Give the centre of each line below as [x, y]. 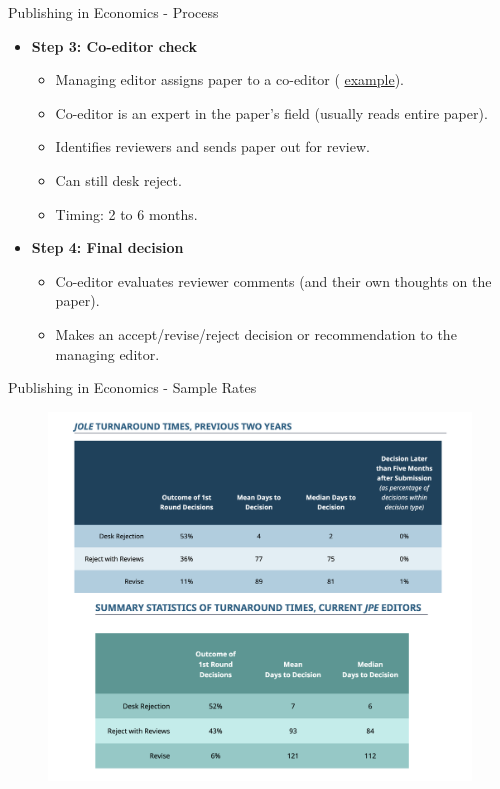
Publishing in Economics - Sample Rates [132, 387]
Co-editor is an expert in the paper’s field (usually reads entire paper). [271, 112]
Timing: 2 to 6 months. [126, 213]
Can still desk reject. [118, 179]
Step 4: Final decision [107, 247]
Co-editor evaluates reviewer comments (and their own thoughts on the [273, 280]
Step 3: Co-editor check [114, 45]
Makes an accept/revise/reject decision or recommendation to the [256, 333]
